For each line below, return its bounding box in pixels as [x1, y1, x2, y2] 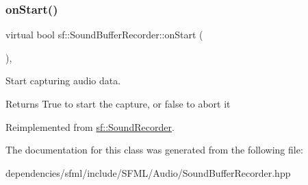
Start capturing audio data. [5, 73, 121, 88]
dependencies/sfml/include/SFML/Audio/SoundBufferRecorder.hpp [5, 165, 291, 180]
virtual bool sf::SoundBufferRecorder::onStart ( [5, 27, 203, 42]
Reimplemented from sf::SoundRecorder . [5, 119, 175, 134]
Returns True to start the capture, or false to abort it [5, 97, 231, 110]
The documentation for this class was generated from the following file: [5, 143, 303, 157]
